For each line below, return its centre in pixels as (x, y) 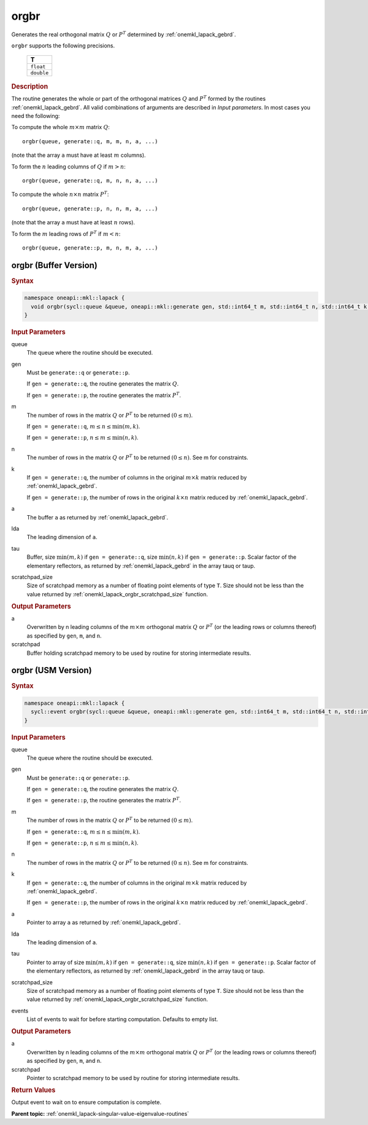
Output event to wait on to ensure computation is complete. (86, 1102)
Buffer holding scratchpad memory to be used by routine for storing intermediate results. (139, 653)
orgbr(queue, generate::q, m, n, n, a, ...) (90, 180)
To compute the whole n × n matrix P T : (60, 194)
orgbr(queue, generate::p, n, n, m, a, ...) (90, 208)
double (40, 73)
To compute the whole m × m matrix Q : (61, 127)
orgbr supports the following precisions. (63, 45)
